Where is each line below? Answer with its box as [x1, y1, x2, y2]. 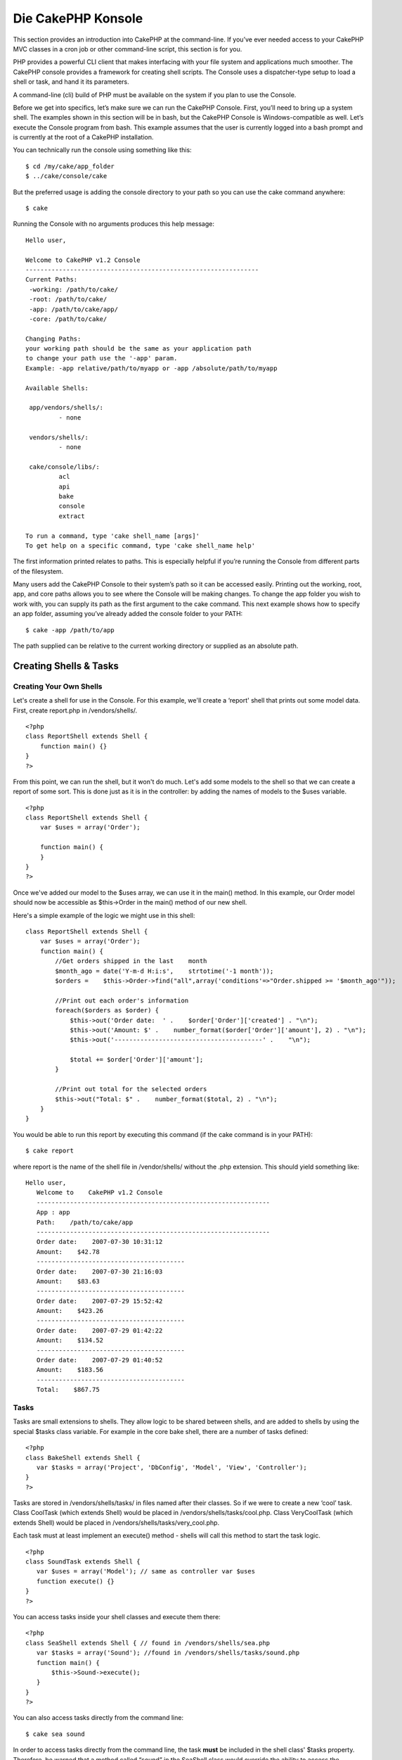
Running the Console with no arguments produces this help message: [13, 220, 214, 228]
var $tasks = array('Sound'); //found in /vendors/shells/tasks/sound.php [36, 1649, 300, 1657]
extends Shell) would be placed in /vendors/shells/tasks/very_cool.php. [13, 1518, 220, 1527]
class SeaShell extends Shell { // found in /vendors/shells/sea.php [25, 1639, 271, 1647]
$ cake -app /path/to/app [25, 626, 115, 634]
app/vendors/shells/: [29, 403, 104, 412]
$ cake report [25, 1147, 74, 1155]
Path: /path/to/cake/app [36, 1218, 134, 1226]
